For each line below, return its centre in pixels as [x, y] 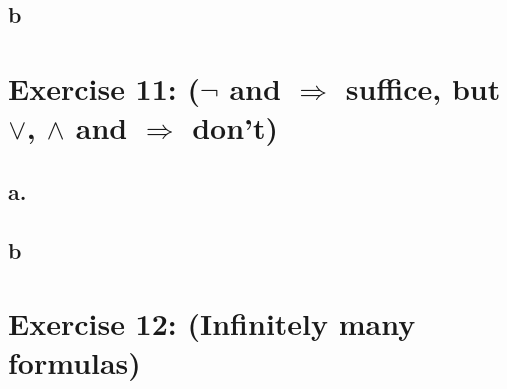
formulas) [74, 362]
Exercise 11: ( [104, 87]
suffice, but [423, 87]
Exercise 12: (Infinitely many [212, 323]
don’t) [235, 127]
